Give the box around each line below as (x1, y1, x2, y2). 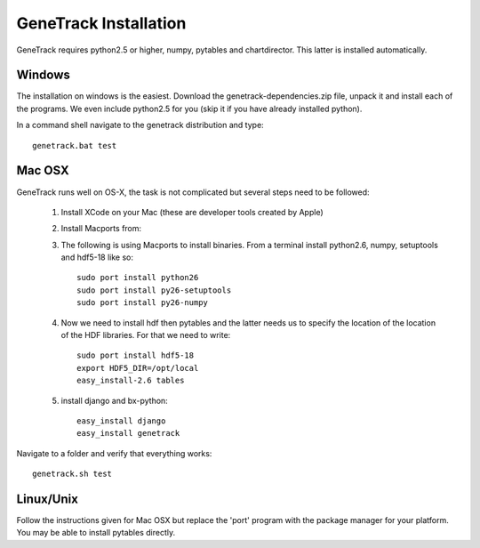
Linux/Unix (16, 491, 79, 506)
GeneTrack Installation (16, 13, 187, 33)
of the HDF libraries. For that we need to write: (60, 330, 231, 341)
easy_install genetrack (76, 428, 180, 439)
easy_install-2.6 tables (76, 375, 185, 386)
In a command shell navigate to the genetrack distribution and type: (16, 120, 264, 131)
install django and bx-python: (60, 395, 168, 406)
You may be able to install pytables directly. (16, 528, 176, 538)
